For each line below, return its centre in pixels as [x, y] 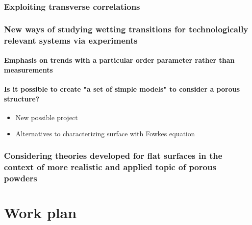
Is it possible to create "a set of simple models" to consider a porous [122, 88]
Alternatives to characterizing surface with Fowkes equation [105, 134]
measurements [28, 69]
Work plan [40, 212]
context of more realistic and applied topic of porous [110, 166]
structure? [22, 98]
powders [21, 178]
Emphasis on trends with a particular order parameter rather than [119, 60]
